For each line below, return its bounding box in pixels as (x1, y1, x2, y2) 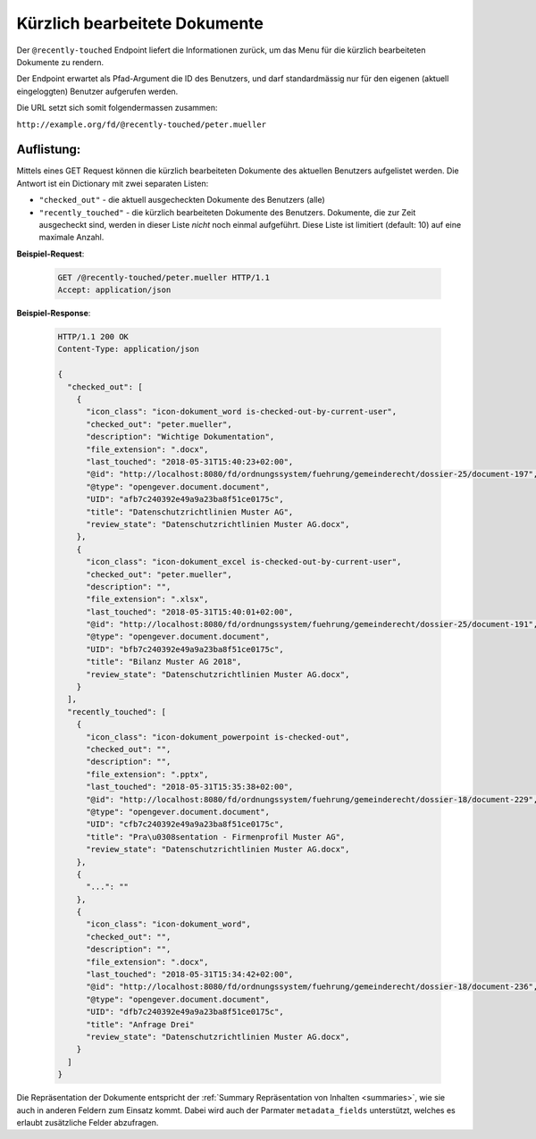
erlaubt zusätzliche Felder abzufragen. (16, 1117, 159, 1127)
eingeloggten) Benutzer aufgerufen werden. (16, 86, 179, 96)
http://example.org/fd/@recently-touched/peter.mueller (16, 119, 267, 130)
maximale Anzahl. (38, 232, 105, 243)
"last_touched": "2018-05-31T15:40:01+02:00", (86, 607, 294, 616)
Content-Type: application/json (57, 344, 200, 355)
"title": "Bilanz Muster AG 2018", (86, 657, 242, 667)
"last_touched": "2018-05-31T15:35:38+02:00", (86, 782, 294, 792)
